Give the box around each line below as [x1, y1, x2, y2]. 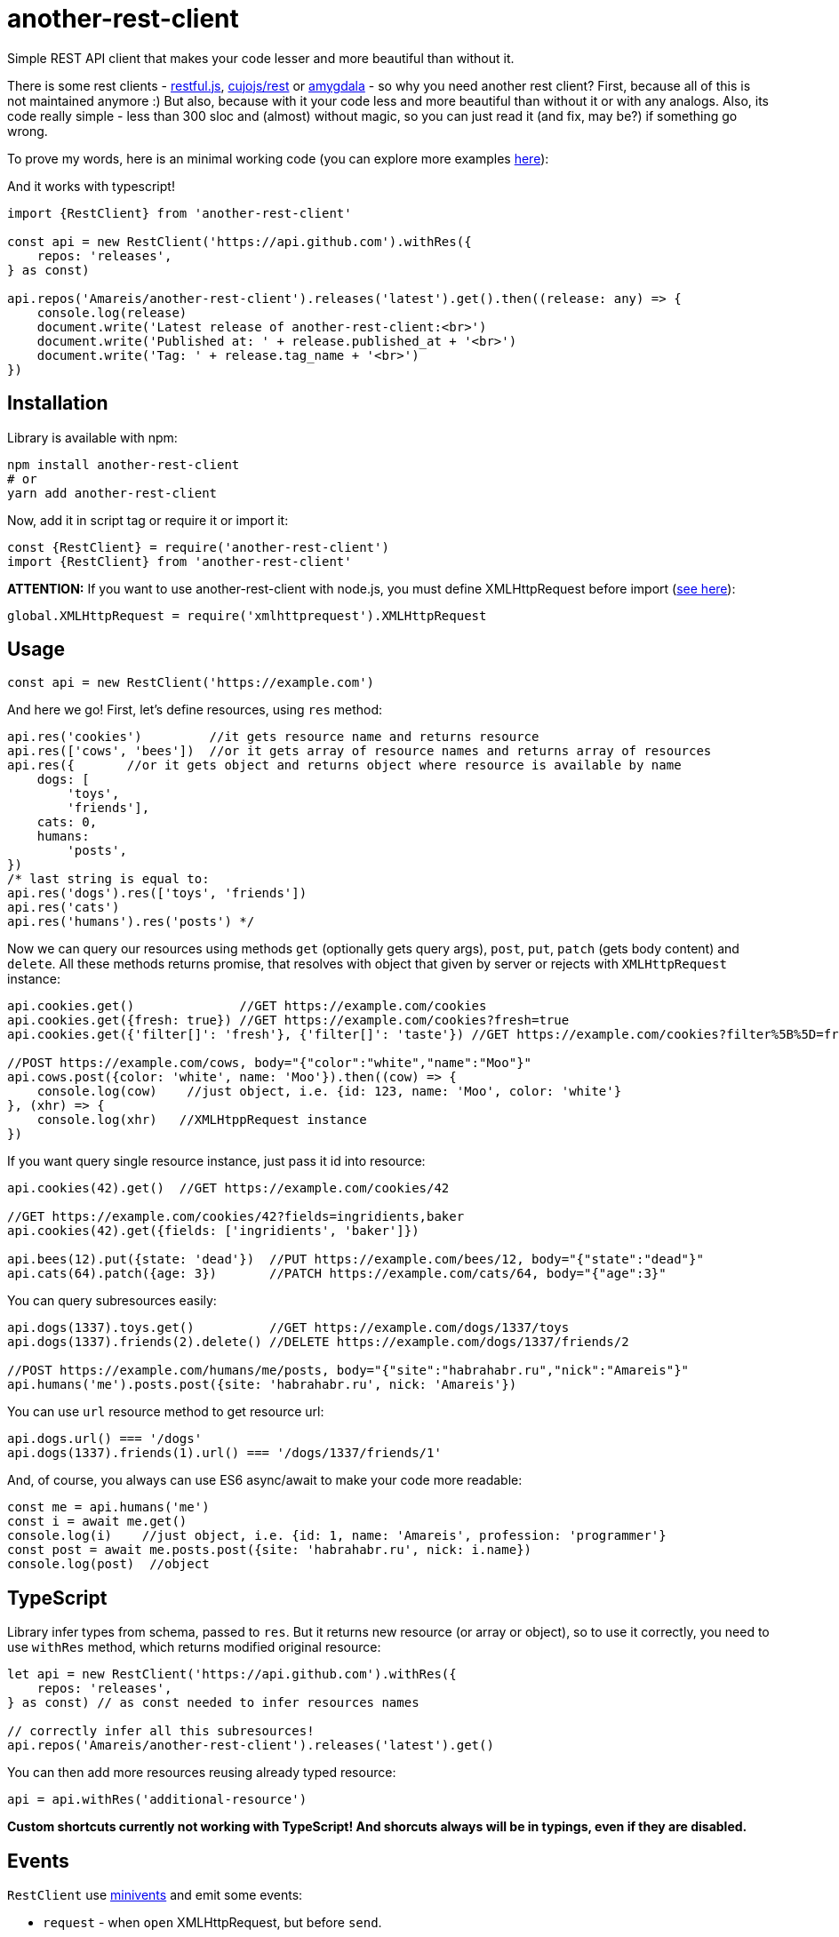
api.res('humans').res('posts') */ [7, 914, 255, 929]
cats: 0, [36, 815, 98, 830]
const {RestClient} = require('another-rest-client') [7, 539, 389, 554]
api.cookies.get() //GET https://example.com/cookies [7, 999, 487, 1014]
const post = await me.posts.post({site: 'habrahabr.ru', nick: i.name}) [7, 1542, 532, 1558]
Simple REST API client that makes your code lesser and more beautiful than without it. [7, 50, 515, 66]
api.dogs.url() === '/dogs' [7, 1431, 203, 1447]
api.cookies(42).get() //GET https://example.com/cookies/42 [7, 1181, 450, 1196]
